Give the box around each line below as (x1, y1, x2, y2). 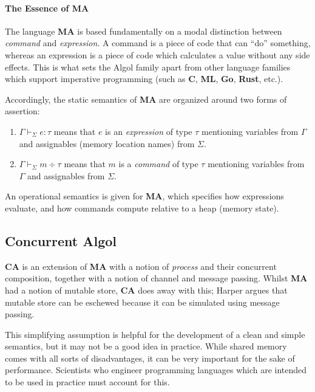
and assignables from (27, 169, 105, 182)
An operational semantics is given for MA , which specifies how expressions (5, 190, 284, 202)
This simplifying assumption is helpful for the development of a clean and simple (5, 328, 305, 340)
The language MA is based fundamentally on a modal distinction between (5, 24, 282, 37)
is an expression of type (105, 125, 192, 137)
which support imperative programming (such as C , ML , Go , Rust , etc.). (5, 72, 283, 85)
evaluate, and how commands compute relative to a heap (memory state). (5, 201, 279, 214)
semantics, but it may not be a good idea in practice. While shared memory (5, 340, 287, 352)
